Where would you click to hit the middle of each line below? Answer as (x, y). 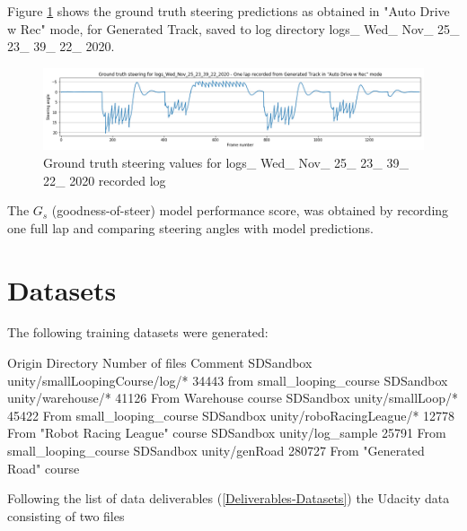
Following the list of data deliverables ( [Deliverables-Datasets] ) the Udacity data (229, 498)
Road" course (44, 468)
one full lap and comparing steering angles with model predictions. (190, 227)
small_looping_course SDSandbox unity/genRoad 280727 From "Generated (216, 451)
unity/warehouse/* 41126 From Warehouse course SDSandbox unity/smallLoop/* (233, 398)
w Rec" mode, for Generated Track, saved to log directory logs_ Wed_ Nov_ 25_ (233, 28)
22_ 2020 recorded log (105, 180)
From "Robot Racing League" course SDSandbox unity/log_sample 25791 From (227, 433)
